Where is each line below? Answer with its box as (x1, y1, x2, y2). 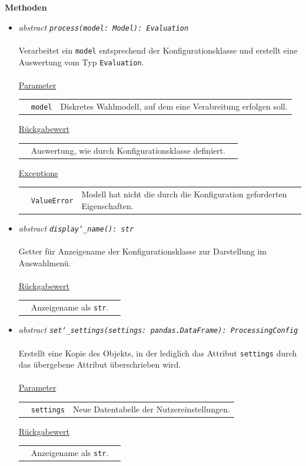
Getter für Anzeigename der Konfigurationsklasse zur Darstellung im (18, 244, 267, 257)
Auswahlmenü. (18, 256, 71, 269)
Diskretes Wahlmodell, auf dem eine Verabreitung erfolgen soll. (60, 100, 288, 113)
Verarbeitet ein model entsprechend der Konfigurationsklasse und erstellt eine (18, 44, 298, 56)
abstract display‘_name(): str (18, 222, 134, 234)
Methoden (5, 1, 47, 13)
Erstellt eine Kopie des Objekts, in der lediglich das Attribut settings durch (18, 346, 297, 359)
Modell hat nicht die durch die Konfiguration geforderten (81, 188, 287, 200)
